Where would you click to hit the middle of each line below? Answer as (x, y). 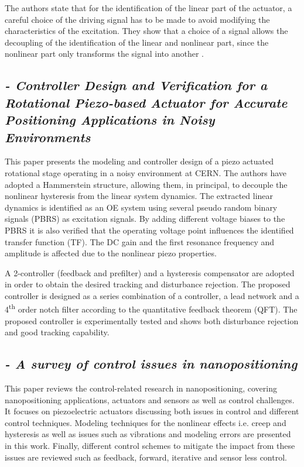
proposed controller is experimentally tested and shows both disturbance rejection (152, 320)
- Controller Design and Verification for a (136, 85)
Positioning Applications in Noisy (110, 120)
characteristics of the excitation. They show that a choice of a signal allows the (146, 31)
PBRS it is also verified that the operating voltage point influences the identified (149, 230)
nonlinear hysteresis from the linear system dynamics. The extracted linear (139, 196)
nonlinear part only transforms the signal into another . (104, 54)
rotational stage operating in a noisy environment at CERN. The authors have (146, 172)
